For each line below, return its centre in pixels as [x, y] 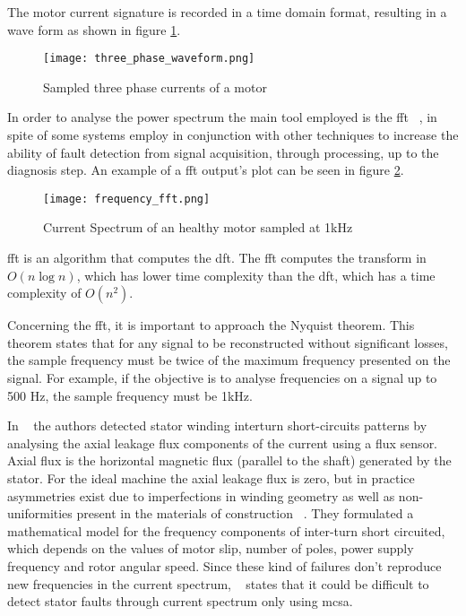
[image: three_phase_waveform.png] [149, 59]
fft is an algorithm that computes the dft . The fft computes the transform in [217, 258]
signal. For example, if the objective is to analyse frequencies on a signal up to [222, 378]
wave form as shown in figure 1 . [94, 29]
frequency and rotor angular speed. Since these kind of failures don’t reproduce [224, 565]
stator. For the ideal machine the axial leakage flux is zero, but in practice [211, 478]
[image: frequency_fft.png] [127, 199]
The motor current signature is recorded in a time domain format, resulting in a [227, 12]
